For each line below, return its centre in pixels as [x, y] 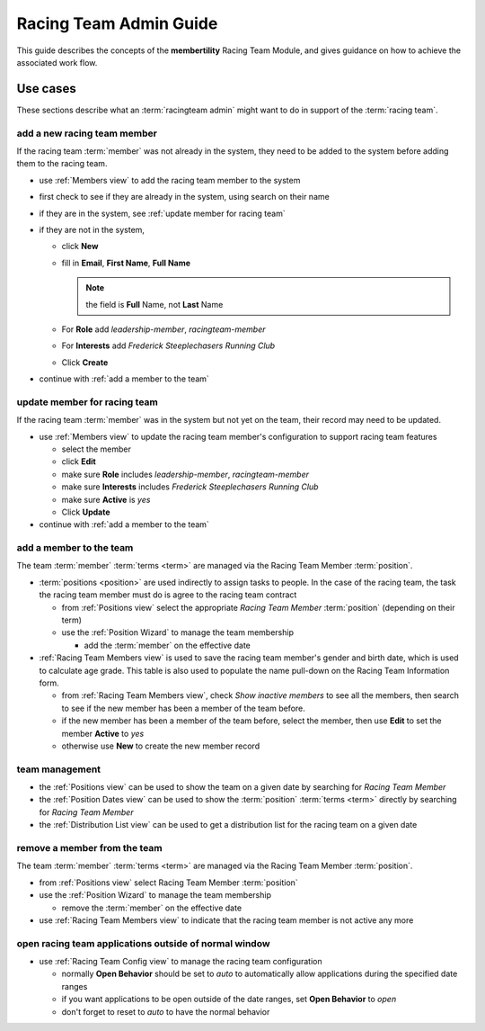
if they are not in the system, [92, 229]
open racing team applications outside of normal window [143, 943]
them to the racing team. [62, 164]
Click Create [85, 362]
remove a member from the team [89, 848]
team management [59, 769]
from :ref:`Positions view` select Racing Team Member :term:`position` [168, 883]
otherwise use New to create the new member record [161, 746]
